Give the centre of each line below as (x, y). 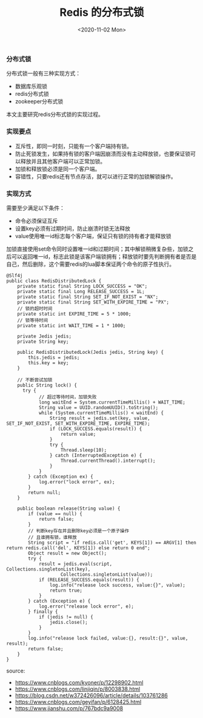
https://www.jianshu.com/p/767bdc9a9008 (69, 708)
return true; (66, 590)
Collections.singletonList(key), (48, 569)
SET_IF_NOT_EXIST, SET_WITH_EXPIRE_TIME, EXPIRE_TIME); (78, 423)
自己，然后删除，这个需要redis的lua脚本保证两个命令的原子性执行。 (91, 264)
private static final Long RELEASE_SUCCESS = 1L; (81, 291)
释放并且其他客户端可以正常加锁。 (63, 161)
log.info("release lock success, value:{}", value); (118, 585)
